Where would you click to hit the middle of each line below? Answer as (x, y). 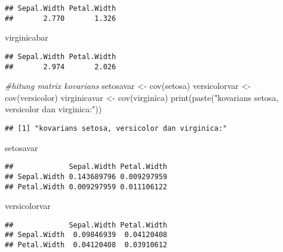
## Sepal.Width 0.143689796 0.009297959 (86, 176)
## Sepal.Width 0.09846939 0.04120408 (86, 235)
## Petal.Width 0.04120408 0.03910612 (86, 245)
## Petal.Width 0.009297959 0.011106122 (86, 187)
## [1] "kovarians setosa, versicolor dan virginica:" (116, 128)
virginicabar (27, 37)
